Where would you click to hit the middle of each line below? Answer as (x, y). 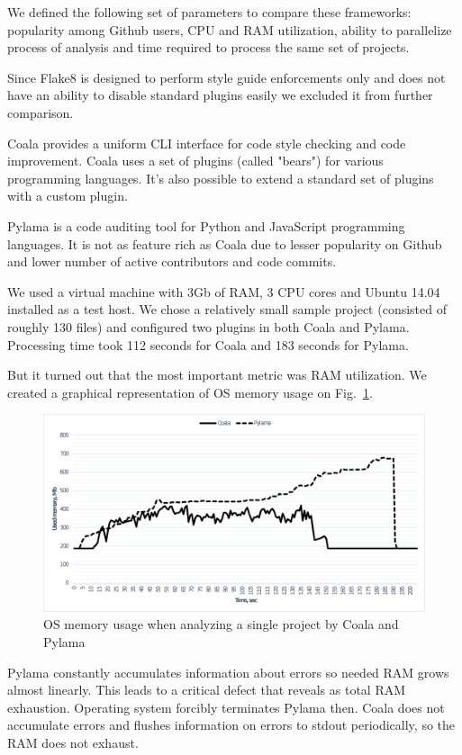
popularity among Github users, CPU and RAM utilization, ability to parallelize (230, 29)
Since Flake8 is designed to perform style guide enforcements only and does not (226, 77)
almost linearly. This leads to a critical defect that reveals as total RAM (207, 690)
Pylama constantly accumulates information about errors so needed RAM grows (228, 672)
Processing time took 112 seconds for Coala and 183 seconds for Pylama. (208, 344)
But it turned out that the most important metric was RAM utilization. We (217, 375)
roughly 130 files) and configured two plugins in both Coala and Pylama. (208, 326)
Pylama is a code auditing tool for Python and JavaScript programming (206, 225)
